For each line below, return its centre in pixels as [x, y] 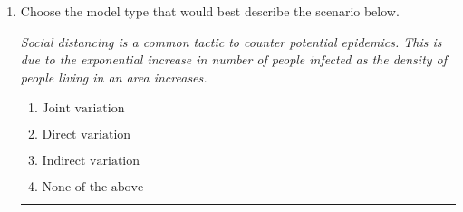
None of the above [93, 188]
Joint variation [83, 109]
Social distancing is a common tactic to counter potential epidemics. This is [231, 41]
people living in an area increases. [114, 77]
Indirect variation [91, 162]
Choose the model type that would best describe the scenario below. [210, 11]
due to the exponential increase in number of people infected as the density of [234, 59]
